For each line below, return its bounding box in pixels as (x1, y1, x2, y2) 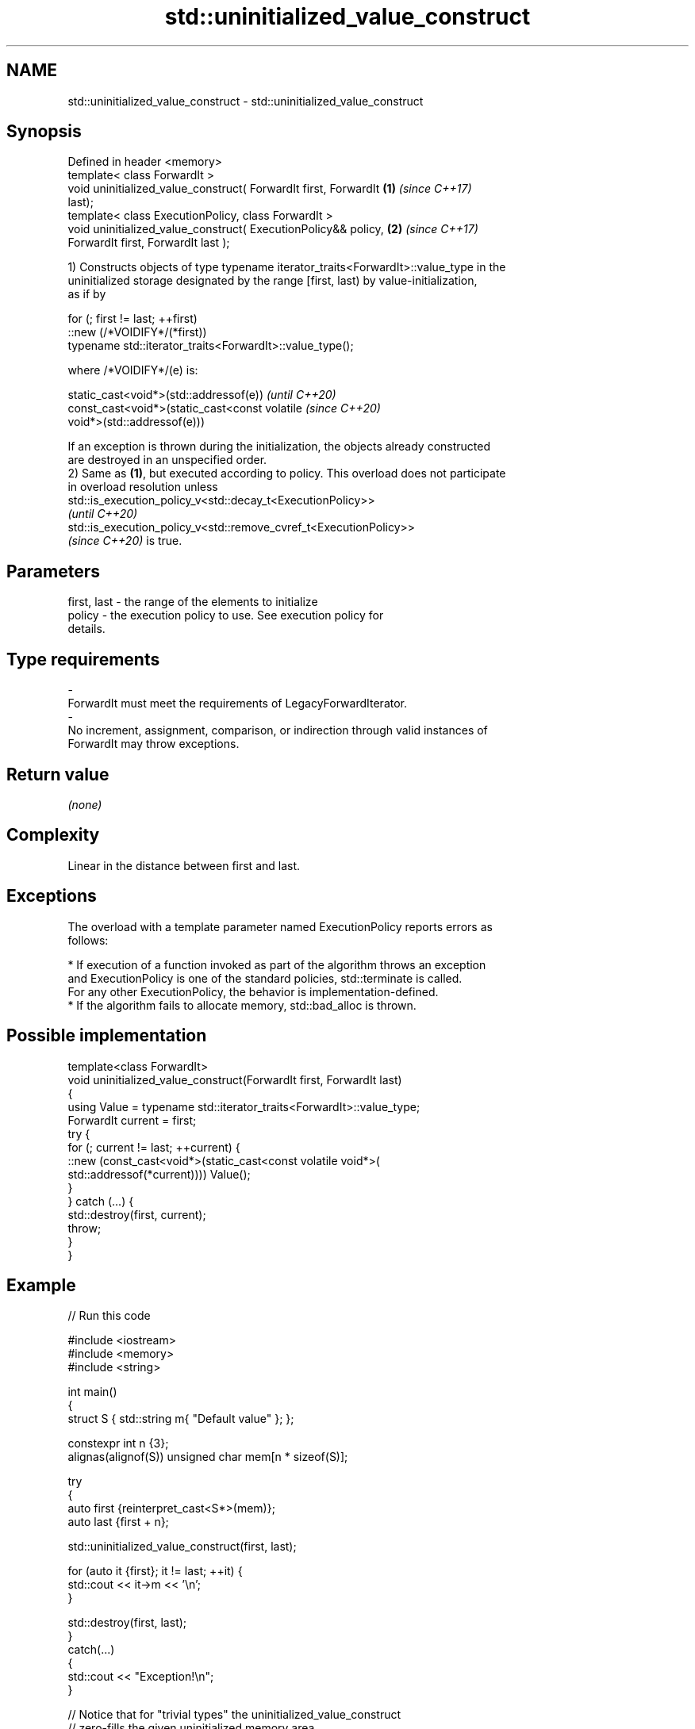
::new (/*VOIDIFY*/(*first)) (67, 325, 207, 339)
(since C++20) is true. (67, 534, 182, 548)
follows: (67, 933, 109, 947)
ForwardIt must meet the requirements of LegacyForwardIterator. (67, 696, 408, 711)
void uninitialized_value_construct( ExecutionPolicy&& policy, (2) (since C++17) (67, 222, 478, 236)
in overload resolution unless (67, 480, 218, 494)
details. (67, 622, 106, 636)
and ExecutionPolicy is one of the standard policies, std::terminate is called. (67, 971, 463, 985)
